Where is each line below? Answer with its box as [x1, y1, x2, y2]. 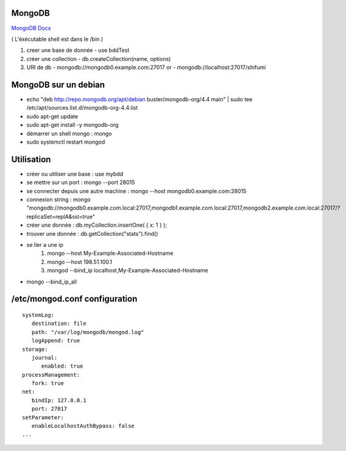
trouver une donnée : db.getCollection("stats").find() [26, 230, 158, 237]
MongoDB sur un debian [11, 79, 105, 90]
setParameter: [22, 414, 64, 421]
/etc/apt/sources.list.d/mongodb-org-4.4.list [26, 104, 138, 112]
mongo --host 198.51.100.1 [47, 258, 113, 265]
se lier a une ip [26, 241, 64, 248]
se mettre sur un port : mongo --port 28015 [26, 179, 135, 186]
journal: [31, 354, 58, 361]
